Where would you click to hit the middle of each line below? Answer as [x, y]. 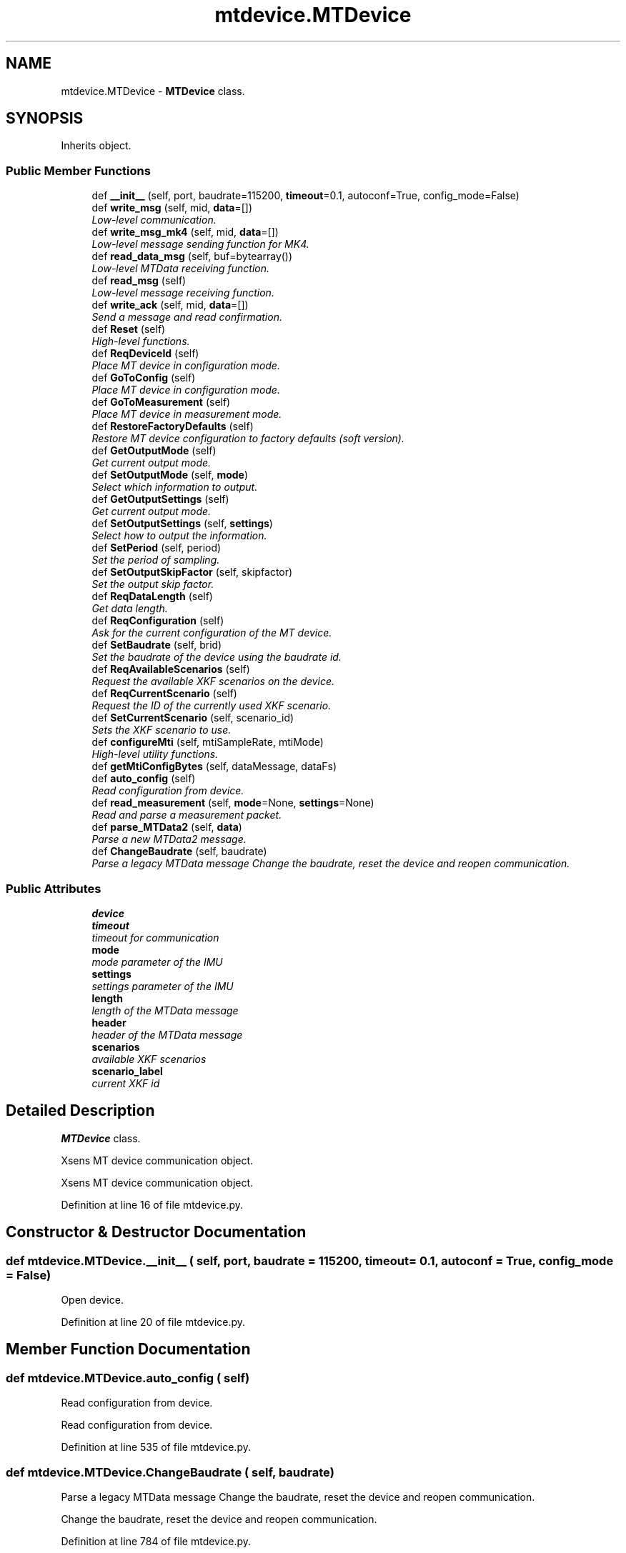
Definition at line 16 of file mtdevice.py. [152, 1204]
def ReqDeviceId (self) [145, 354]
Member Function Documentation [128, 1349]
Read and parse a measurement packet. [187, 815]
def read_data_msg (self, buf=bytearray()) [192, 256]
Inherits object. [96, 146]
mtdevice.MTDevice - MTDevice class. [153, 91]
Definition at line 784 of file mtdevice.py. [156, 1541]
